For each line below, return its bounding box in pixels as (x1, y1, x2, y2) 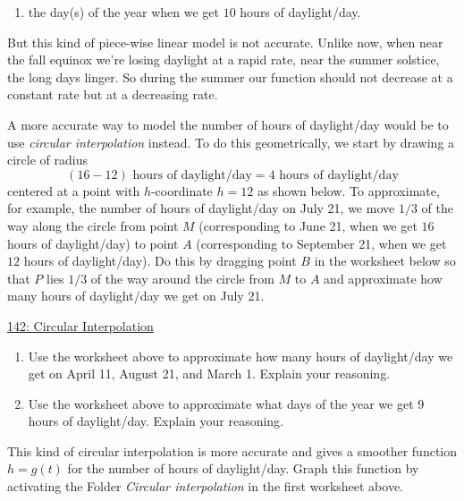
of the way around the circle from (90, 268, 274, 287)
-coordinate (150, 181, 213, 200)
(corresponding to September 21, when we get (196, 234, 447, 252)
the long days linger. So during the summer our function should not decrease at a (7, 67, 453, 86)
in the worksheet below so (314, 251, 456, 270)
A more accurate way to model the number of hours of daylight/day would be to (7, 115, 449, 133)
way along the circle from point (7, 216, 179, 234)
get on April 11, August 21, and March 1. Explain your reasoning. (28, 364, 391, 383)
